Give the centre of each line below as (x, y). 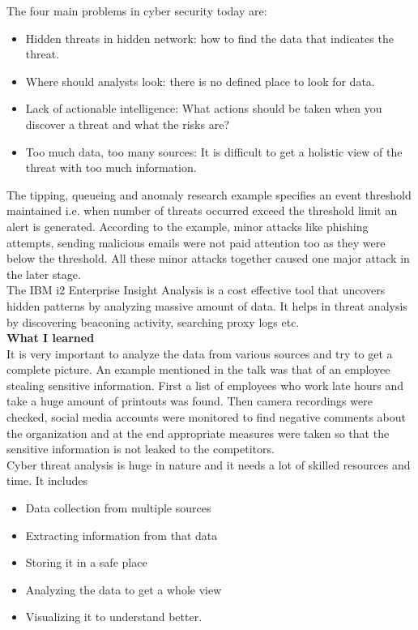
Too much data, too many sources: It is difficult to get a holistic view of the (214, 151)
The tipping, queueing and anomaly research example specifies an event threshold (209, 194)
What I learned (51, 338)
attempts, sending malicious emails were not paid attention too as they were (196, 242)
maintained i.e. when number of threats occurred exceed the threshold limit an (202, 210)
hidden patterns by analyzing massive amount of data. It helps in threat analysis (207, 305)
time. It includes (47, 480)
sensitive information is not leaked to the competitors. (141, 449)
